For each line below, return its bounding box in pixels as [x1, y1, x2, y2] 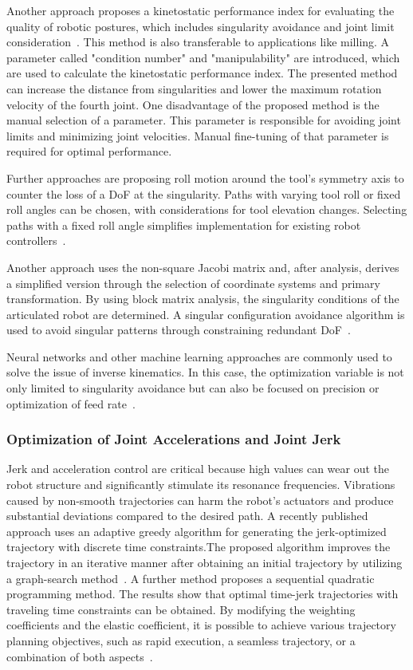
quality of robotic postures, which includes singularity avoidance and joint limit [6, 18, 395, 34]
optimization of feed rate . [6, 395, 136, 412]
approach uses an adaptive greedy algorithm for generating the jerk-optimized [6, 522, 387, 539]
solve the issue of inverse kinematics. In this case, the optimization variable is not [6, 364, 404, 380]
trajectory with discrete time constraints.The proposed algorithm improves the [6, 538, 391, 555]
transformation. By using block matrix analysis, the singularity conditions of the [6, 290, 399, 307]
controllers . [6, 232, 66, 249]
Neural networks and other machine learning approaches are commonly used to [6, 348, 392, 365]
